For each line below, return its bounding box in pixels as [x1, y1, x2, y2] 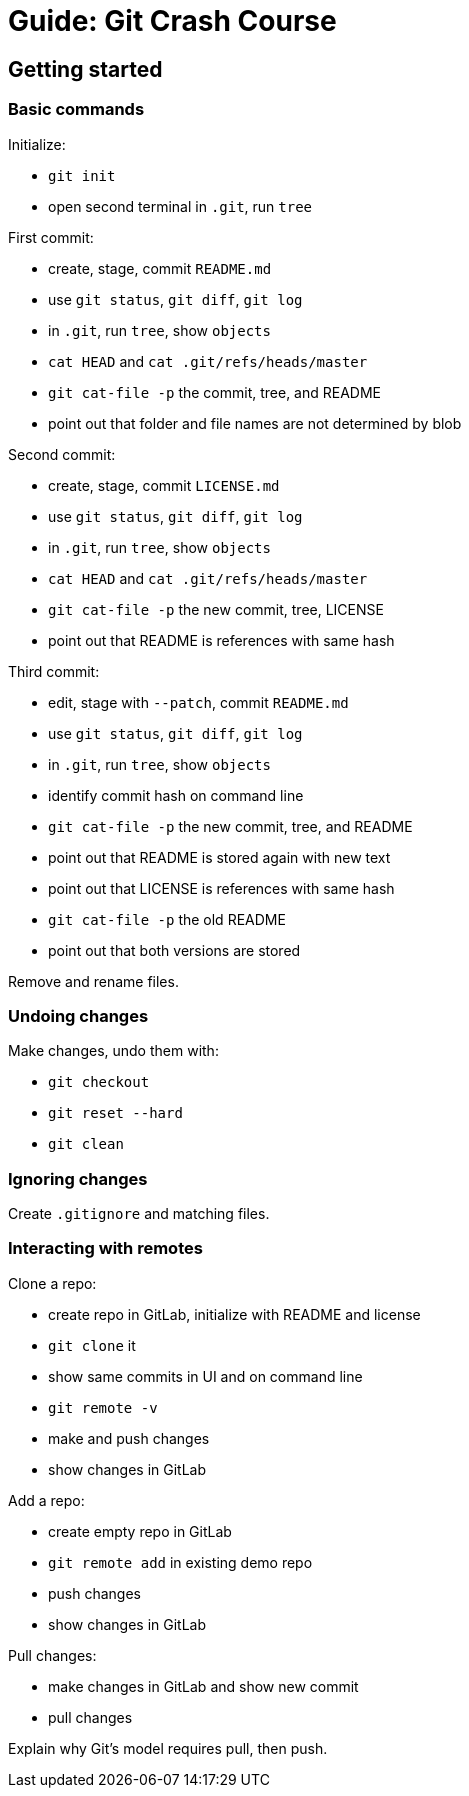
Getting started [8, 56, 163, 82]
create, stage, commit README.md [48, 259, 272, 277]
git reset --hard [48, 1105, 183, 1122]
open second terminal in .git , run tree [48, 197, 313, 215]
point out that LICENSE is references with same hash [48, 879, 395, 897]
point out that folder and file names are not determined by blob [48, 414, 462, 432]
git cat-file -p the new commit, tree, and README [48, 817, 413, 835]
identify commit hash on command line [48, 786, 304, 804]
